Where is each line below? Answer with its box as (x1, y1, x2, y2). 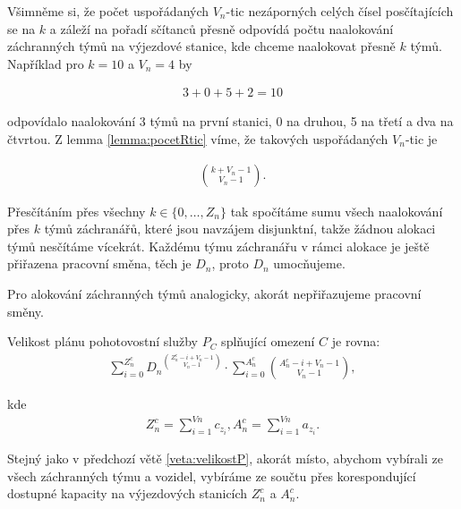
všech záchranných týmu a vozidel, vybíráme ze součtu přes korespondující (7, 466, 416, 485)
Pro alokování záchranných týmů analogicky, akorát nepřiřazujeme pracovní (7, 284, 422, 302)
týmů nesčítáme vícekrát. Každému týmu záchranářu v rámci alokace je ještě (7, 236, 430, 255)
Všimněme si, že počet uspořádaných (7, 2, 209, 20)
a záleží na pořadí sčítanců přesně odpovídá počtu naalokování (49, 19, 394, 38)
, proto (211, 254, 249, 273)
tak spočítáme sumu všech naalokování (230, 201, 443, 220)
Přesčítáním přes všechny (7, 201, 146, 220)
